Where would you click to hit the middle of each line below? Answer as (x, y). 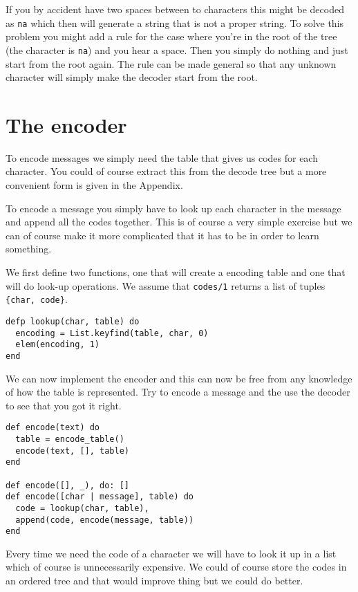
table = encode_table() (70, 439)
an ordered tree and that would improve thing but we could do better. (154, 581)
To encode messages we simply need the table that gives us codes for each (162, 157)
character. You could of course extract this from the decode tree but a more (166, 171)
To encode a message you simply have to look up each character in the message (173, 208)
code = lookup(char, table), (82, 508)
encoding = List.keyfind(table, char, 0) (112, 333)
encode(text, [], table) (72, 451)
